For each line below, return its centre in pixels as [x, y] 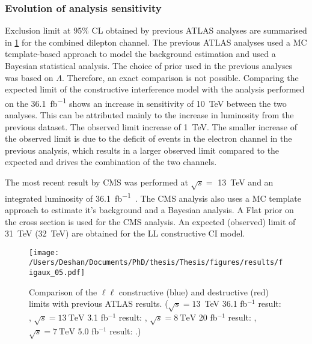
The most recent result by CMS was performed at [96, 182]
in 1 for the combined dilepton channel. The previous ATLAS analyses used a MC [156, 42]
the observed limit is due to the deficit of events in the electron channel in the [148, 138]
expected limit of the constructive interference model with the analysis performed [155, 89]
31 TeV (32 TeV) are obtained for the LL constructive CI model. [125, 233]
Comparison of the [63, 291]
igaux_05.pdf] [57, 273]
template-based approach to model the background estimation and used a [140, 54]
